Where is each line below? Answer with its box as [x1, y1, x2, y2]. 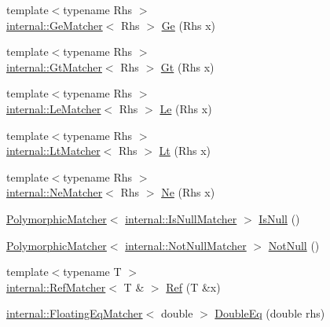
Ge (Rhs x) [161, 17, 216, 33]
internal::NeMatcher [6, 184, 103, 200]
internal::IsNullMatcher [125, 210, 237, 226]
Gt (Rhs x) [160, 58, 214, 75]
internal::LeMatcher [6, 100, 101, 116]
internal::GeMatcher [6, 17, 103, 33]
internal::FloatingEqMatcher [6, 305, 143, 321]
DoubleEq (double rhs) [214, 305, 325, 321]
